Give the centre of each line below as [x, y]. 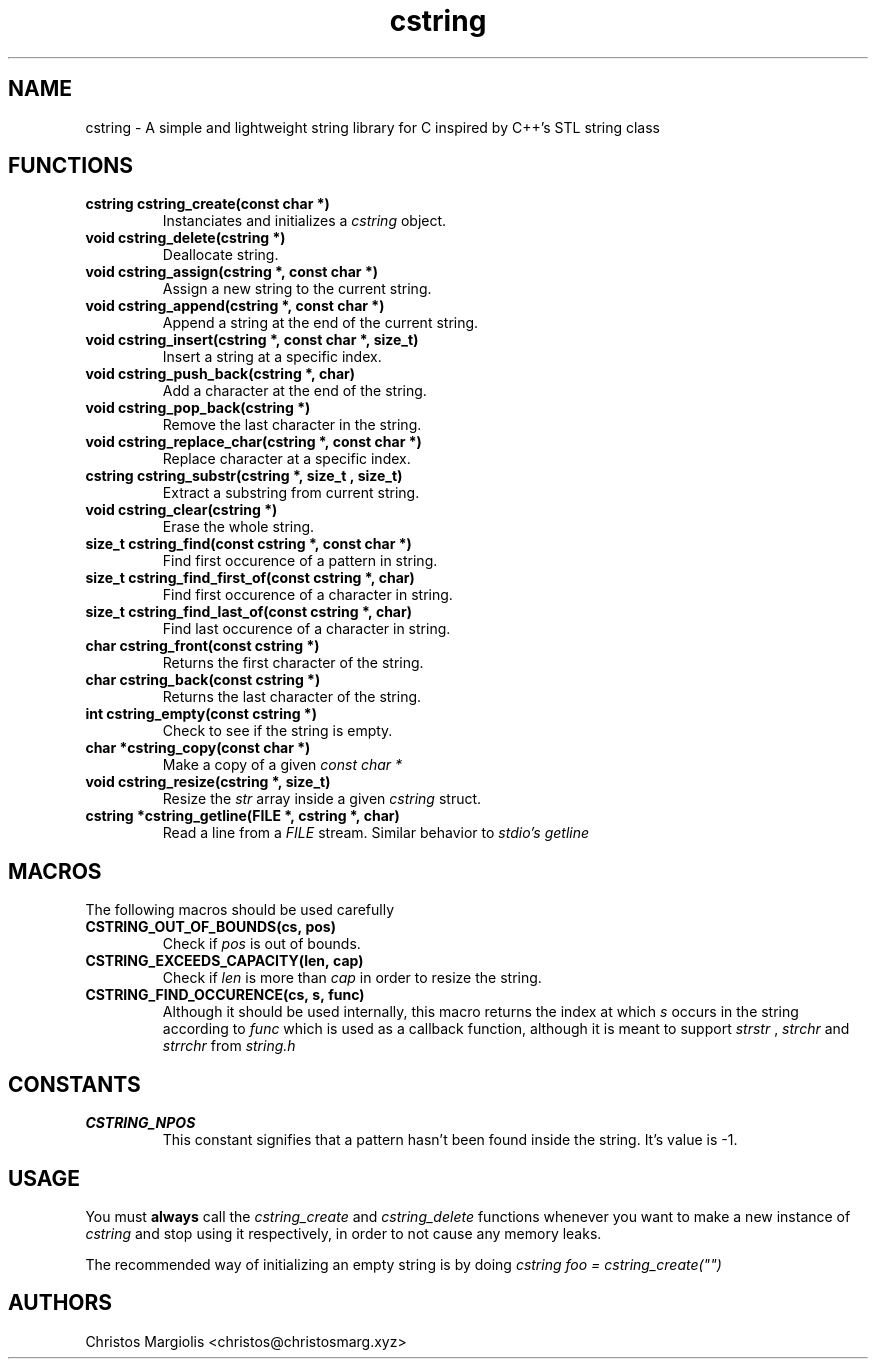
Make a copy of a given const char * [282, 765]
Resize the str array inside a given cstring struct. [322, 799]
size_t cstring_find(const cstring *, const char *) [248, 544]
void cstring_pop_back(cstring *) [198, 408]
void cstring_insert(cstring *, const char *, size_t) [252, 340]
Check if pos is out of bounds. [261, 944]
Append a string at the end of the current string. [320, 323]
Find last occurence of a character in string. [306, 629]
